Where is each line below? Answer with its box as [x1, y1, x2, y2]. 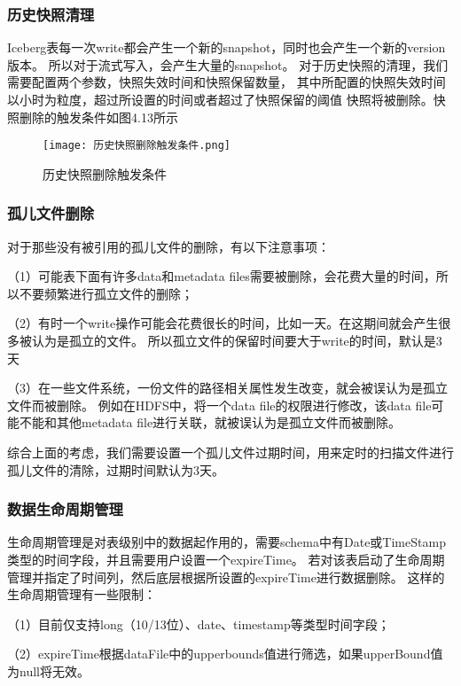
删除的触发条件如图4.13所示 [19, 107, 178, 126]
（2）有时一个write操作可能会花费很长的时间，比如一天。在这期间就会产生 [7, 314, 439, 332]
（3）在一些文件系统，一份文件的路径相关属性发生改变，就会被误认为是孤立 [7, 378, 448, 397]
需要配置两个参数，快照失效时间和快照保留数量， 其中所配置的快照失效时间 [7, 73, 446, 91]
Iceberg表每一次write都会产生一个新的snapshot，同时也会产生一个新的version [7, 38, 446, 57]
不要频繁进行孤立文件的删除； [19, 284, 193, 302]
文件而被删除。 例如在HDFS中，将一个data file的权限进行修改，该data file [7, 395, 432, 414]
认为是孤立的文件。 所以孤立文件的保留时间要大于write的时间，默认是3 [31, 331, 442, 350]
